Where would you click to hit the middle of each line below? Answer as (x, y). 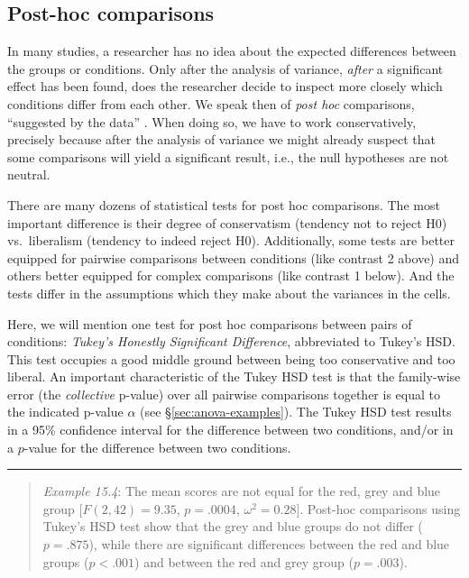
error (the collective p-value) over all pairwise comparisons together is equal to (224, 394)
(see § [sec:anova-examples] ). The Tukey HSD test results (296, 412)
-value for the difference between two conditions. (157, 447)
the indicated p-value (65, 412)
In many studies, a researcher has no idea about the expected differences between (232, 51)
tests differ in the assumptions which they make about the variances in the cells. (229, 293)
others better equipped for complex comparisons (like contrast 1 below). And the (231, 275)
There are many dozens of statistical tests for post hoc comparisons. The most (224, 204)
